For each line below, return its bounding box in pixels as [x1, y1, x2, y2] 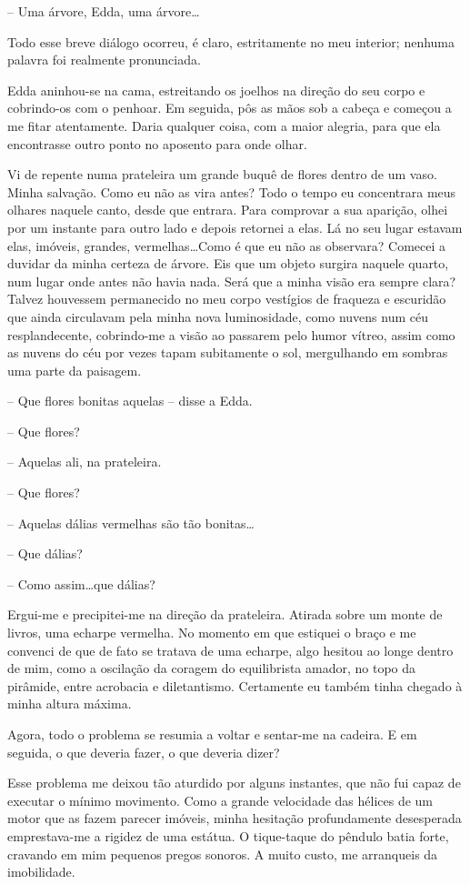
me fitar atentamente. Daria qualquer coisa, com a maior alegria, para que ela [7, 116, 441, 135]
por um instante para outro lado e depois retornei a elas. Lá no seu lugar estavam [7, 217, 463, 236]
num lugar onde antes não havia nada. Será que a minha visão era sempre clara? [7, 271, 456, 290]
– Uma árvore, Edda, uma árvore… [7, 2, 200, 20]
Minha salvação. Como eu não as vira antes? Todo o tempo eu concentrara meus [7, 182, 456, 201]
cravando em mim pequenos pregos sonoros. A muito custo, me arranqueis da [7, 844, 438, 863]
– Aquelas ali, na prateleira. [7, 452, 162, 471]
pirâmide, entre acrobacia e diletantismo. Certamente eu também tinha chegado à [7, 676, 463, 695]
